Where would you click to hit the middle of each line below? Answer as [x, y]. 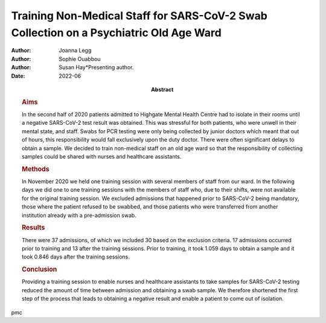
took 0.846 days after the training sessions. [76, 257]
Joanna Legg [75, 51]
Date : [18, 76]
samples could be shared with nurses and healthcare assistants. [102, 156]
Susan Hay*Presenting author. [96, 67]
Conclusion [40, 269]
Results [34, 228]
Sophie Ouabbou [80, 59]
